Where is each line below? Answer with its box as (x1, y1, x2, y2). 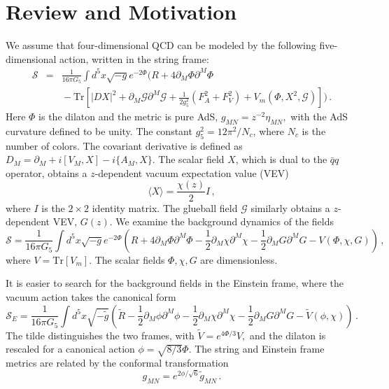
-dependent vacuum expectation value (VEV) (94, 165, 289, 180)
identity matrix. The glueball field (92, 200, 238, 215)
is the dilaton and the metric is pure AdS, (38, 109, 218, 124)
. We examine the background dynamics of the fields (109, 214, 334, 229)
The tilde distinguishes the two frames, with (6, 327, 194, 342)
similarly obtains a (250, 200, 330, 215)
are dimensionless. (200, 252, 278, 267)
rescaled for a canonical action (6, 341, 135, 356)
